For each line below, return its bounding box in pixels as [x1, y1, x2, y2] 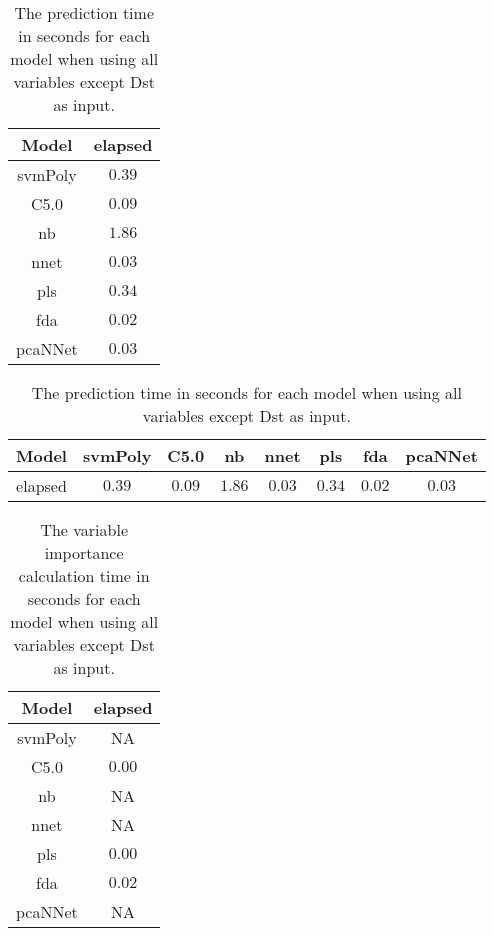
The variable [40, 518, 128, 541]
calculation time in [18, 564, 150, 587]
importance [44, 541, 124, 564]
